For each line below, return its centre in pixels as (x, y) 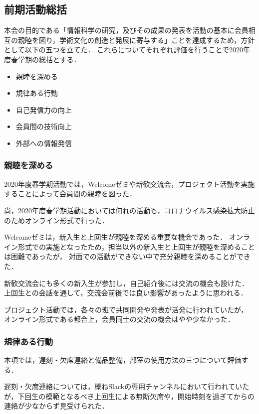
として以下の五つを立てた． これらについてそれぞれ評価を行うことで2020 (124, 50)
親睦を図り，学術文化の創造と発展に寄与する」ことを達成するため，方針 (136, 40)
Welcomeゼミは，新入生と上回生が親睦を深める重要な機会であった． (116, 237)
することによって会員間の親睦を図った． (70, 194)
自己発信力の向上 (44, 109)
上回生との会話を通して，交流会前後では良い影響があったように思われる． (126, 293)
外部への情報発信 (44, 143)
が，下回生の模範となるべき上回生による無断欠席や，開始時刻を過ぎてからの (129, 396)
